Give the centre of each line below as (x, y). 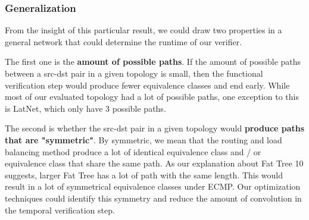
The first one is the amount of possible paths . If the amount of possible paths (153, 62)
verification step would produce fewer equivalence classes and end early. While (147, 85)
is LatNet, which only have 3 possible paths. (85, 108)
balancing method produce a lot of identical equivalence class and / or (133, 151)
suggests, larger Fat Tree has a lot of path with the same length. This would (144, 175)
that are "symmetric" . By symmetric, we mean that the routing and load (143, 139)
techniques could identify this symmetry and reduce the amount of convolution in (153, 198)
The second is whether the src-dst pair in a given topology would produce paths (155, 128)
